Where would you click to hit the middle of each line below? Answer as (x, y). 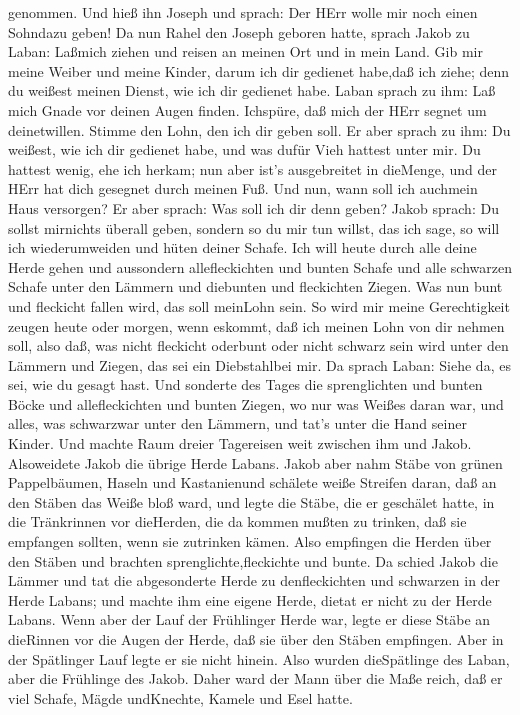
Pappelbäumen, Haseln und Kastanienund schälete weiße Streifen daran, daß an (252, 482)
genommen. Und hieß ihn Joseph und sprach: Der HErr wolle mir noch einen (243, 12)
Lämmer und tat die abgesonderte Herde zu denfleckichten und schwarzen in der (254, 580)
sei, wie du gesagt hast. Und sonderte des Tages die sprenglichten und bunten (245, 384)
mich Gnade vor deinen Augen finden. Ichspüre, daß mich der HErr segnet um (247, 109)
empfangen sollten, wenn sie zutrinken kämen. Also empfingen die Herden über (250, 541)
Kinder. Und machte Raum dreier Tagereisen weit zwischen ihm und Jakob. (240, 443)
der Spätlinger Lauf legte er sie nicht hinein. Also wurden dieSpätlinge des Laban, (259, 658)
